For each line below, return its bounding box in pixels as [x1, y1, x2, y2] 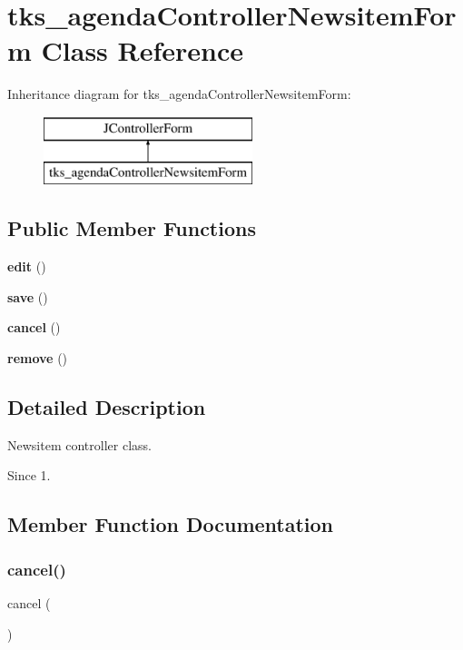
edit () [7, 257, 46, 276]
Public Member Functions [7, 214, 256, 242]
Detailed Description [7, 393, 206, 421]
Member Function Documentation [7, 510, 334, 538]
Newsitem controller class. [7, 435, 152, 454]
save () [7, 287, 48, 306]
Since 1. [7, 466, 51, 485]
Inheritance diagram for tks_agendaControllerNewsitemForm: [7, 84, 351, 103]
